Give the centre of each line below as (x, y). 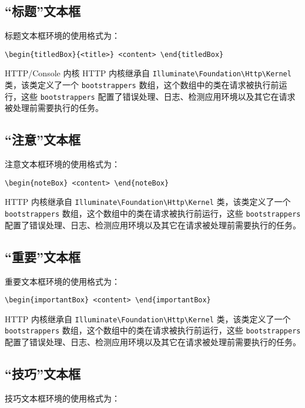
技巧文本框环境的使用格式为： (62, 398)
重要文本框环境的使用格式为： (62, 281)
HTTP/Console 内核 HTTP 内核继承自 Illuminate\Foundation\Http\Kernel (148, 73)
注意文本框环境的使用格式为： (62, 164)
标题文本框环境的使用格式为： (62, 36)
